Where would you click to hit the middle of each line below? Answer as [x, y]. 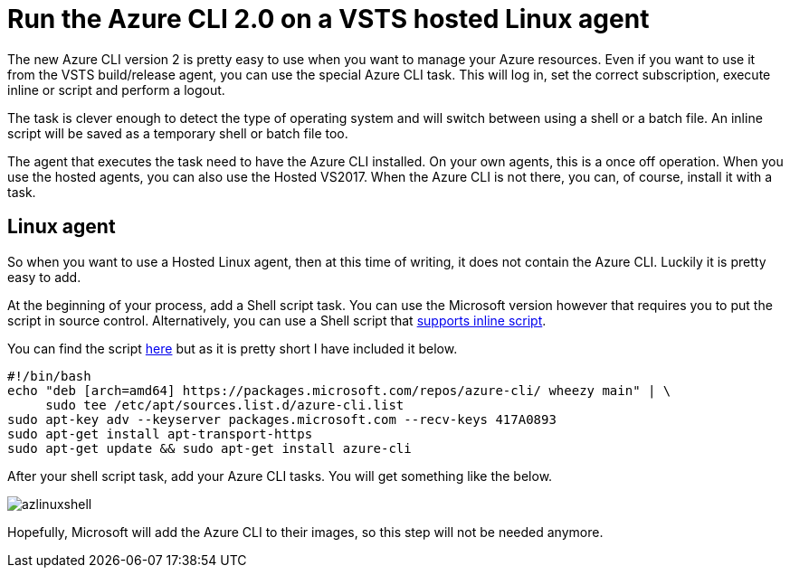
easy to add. [44, 277]
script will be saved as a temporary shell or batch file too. [178, 133]
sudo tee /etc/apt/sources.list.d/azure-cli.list [225, 405]
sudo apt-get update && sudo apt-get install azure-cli [209, 448]
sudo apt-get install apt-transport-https [160, 434]
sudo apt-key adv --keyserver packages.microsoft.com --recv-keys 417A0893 [282, 419]
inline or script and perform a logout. [116, 90]
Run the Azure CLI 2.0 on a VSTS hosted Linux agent [328, 19]
